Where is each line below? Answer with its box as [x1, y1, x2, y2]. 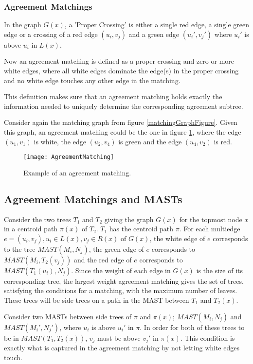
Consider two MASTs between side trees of [4, 311, 132, 321]
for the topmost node [179, 214, 242, 224]
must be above [97, 332, 141, 343]
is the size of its [196, 265, 243, 275]
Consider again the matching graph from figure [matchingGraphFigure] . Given [4, 117, 237, 127]
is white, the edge [34, 136, 86, 146]
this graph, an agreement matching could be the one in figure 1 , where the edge [4, 126, 241, 137]
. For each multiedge [179, 224, 240, 234]
